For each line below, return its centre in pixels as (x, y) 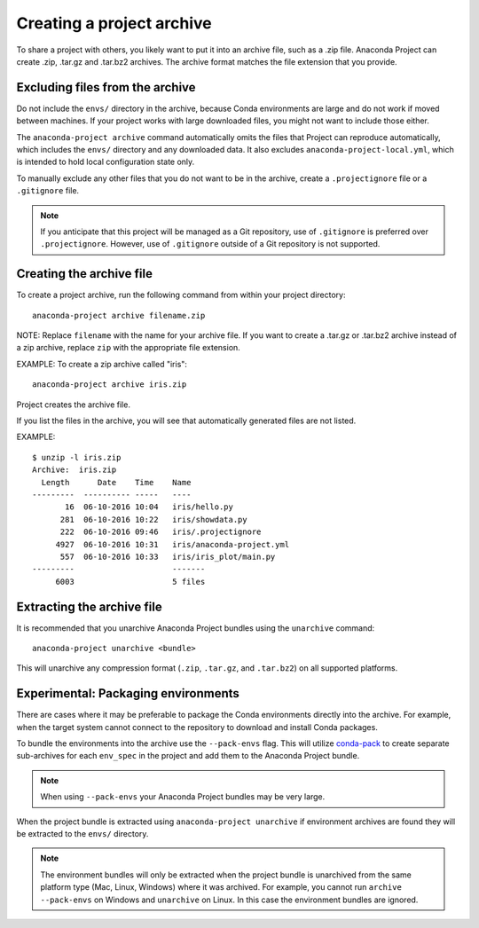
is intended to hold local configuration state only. (106, 162)
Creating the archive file (84, 274)
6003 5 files (130, 582)
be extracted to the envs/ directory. (82, 834)
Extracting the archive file (90, 606)
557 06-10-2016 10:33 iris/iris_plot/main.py (168, 556)
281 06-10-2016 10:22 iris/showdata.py (153, 519)
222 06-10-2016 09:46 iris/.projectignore (161, 532)
